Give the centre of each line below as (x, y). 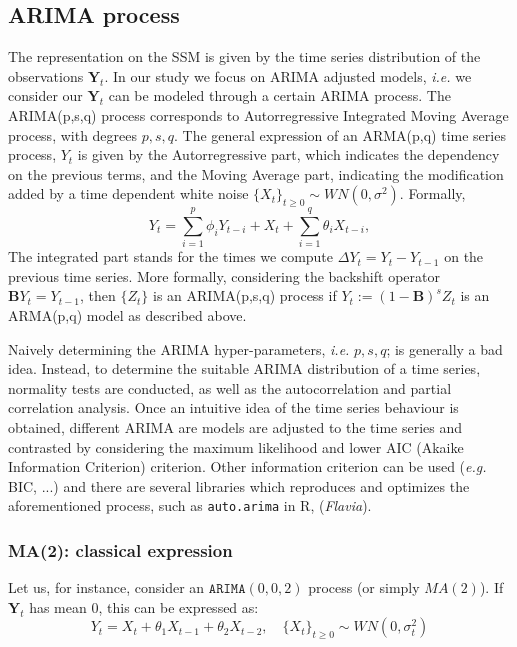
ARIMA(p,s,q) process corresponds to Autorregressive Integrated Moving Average (258, 114)
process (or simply (364, 587)
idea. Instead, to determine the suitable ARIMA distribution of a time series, (244, 368)
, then (98, 295)
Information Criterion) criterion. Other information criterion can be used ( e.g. (247, 466)
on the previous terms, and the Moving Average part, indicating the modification (256, 173)
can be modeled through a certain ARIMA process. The (279, 95)
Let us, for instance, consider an (106, 587)
